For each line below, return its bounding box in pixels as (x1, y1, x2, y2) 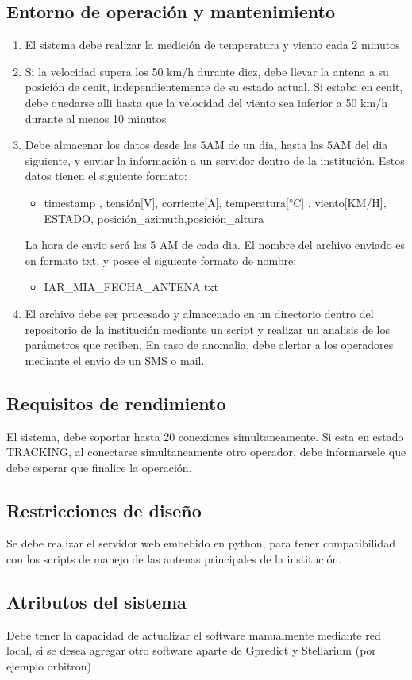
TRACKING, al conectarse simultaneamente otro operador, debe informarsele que (6, 444, 406, 460)
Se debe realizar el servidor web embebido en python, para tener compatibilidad (6, 535, 395, 551)
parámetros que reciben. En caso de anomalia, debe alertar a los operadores (25, 336, 394, 353)
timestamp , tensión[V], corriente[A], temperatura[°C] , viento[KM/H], (44, 194, 387, 210)
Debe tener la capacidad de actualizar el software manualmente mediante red (6, 626, 381, 643)
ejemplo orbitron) (6, 658, 92, 674)
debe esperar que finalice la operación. (6, 459, 192, 475)
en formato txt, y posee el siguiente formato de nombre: (25, 252, 297, 268)
